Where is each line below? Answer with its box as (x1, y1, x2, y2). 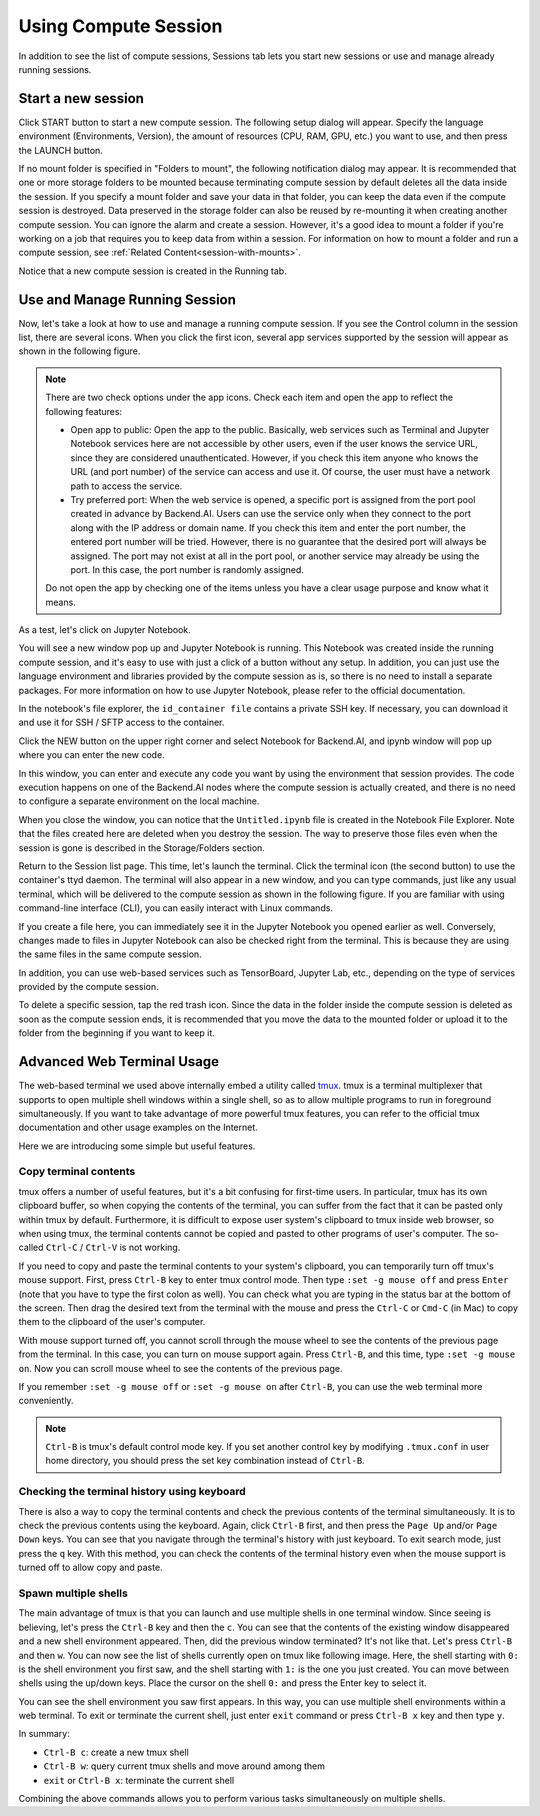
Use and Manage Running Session (18, 291, 237, 308)
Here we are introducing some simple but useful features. (18, 1140, 256, 1152)
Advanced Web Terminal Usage (18, 1053, 220, 1070)
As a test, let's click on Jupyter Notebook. (18, 624, 192, 636)
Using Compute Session (18, 15, 223, 37)
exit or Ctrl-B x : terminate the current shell (43, 1774, 235, 1786)
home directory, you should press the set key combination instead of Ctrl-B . (45, 1455, 365, 1467)
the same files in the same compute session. (18, 948, 202, 960)
